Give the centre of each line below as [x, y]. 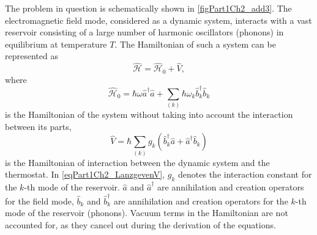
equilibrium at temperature [56, 44]
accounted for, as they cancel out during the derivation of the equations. [140, 224]
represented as [32, 56]
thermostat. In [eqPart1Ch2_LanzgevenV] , [85, 174]
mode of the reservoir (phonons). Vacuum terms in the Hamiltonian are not [147, 213]
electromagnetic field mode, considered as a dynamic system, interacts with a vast [158, 20]
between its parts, [38, 126]
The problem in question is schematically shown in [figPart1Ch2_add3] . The [148, 8]
